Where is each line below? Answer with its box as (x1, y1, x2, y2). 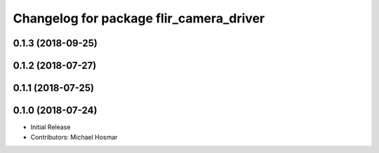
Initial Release (30, 123, 71, 131)
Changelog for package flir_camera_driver (13, 11, 265, 26)
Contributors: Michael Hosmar (30, 133, 118, 141)
